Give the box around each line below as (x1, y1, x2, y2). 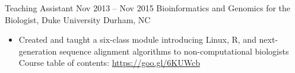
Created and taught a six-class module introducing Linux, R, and (18, 33, 256, 46)
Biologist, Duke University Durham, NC (5, 13, 151, 26)
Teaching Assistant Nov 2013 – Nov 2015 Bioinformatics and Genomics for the (5, 2, 291, 14)
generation (18, 45, 57, 57)
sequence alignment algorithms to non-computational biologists (59, 45, 289, 57)
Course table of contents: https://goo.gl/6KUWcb (18, 56, 200, 69)
